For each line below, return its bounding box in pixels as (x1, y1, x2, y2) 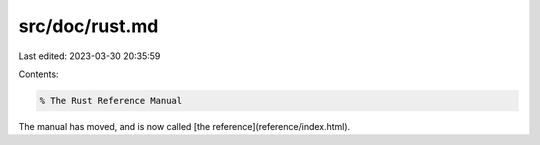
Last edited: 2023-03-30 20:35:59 (18, 50, 161, 62)
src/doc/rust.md (18, 15, 159, 37)
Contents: (18, 68, 59, 80)
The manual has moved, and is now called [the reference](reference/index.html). (18, 120, 351, 132)
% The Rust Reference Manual (39, 95, 183, 106)
